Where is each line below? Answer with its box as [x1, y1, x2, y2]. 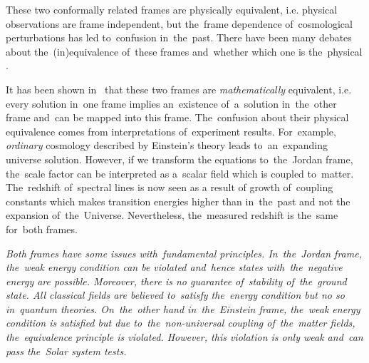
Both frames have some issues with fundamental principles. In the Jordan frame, [6, 245, 362, 260]
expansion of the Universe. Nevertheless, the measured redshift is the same [6, 208, 338, 223]
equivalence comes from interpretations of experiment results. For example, [6, 123, 336, 138]
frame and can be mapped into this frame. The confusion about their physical [6, 110, 349, 125]
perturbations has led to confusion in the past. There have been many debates [6, 30, 352, 45]
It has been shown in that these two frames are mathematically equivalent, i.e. [6, 81, 352, 96]
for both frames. [6, 221, 78, 236]
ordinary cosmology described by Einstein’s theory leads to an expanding [6, 138, 328, 153]
